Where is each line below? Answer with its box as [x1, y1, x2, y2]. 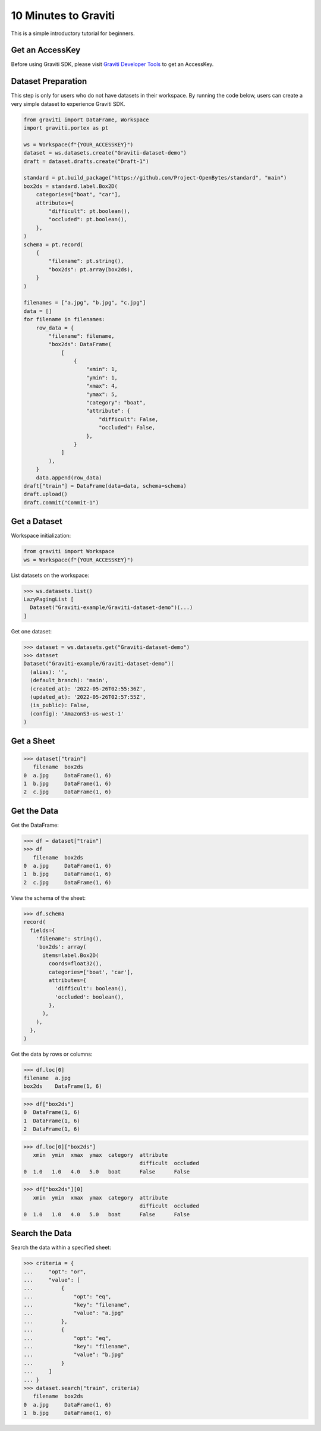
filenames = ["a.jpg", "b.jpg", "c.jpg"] [23, 299, 146, 306]
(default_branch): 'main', [30, 677, 109, 684]
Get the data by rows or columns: [11, 1050, 93, 1057]
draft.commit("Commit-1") [23, 499, 99, 506]
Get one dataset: [11, 627, 52, 635]
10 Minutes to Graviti [11, 9, 115, 22]
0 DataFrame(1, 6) [23, 1109, 80, 1116]
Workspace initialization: [11, 532, 71, 539]
